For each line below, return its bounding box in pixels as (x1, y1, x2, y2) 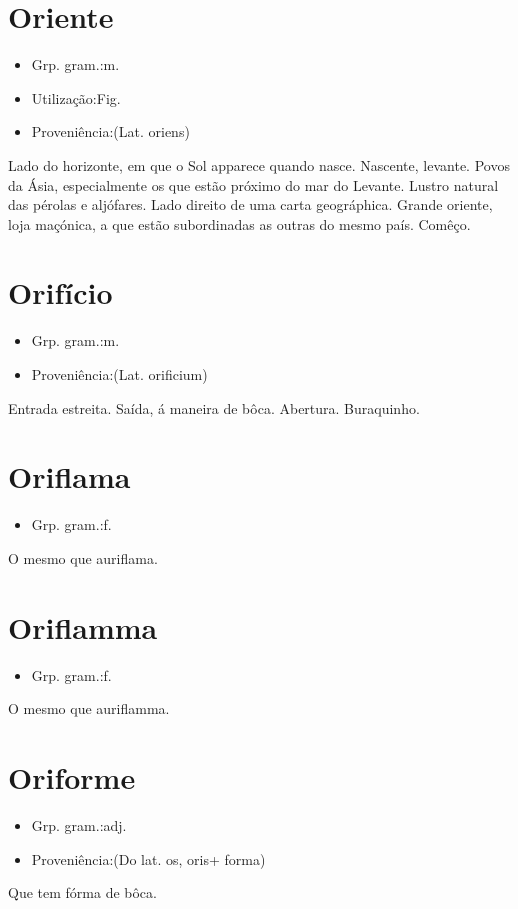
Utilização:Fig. (31, 87, 121, 108)
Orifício (8, 272, 113, 313)
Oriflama (8, 456, 131, 497)
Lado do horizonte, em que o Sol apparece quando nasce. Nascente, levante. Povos (8, 154, 510, 175)
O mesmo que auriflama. (8, 547, 158, 568)
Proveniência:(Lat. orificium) (31, 364, 208, 384)
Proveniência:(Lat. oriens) (31, 121, 190, 142)
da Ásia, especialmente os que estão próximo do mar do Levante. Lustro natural (8, 174, 499, 195)
